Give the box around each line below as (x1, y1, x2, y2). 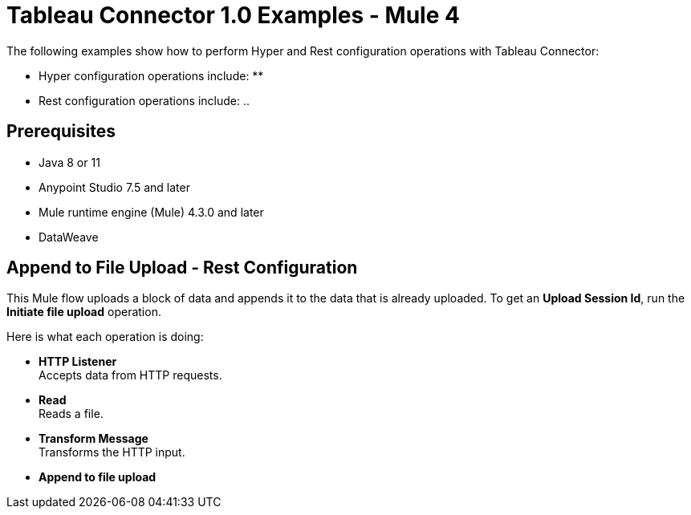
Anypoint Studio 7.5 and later (39, 180, 190, 194)
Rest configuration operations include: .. (39, 93, 250, 107)
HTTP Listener (39, 355, 117, 369)
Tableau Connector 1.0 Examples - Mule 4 (6, 2, 460, 29)
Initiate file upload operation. (6, 305, 161, 319)
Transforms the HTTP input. (39, 445, 185, 460)
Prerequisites (6, 121, 116, 142)
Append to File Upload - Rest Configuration (6, 257, 358, 278)
